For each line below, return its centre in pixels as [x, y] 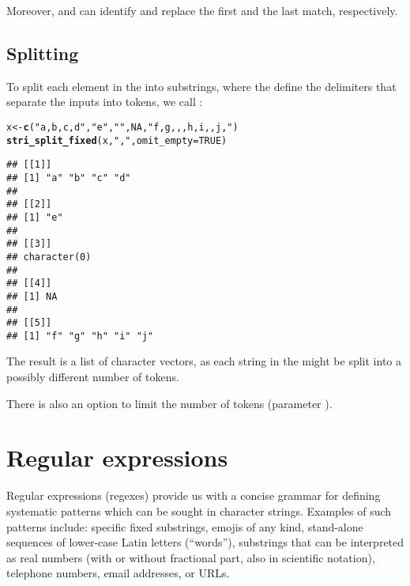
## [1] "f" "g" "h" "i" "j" [80, 336]
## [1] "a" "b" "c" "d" [69, 178]
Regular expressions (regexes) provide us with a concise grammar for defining [194, 495]
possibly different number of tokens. [93, 377]
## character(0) [49, 257]
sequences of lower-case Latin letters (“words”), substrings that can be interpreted [205, 542]
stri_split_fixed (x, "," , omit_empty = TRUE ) [117, 140]
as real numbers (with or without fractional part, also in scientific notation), [191, 557]
